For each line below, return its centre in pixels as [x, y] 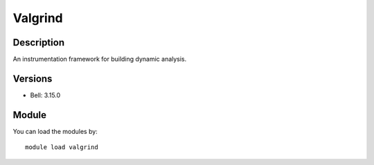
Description [39, 42]
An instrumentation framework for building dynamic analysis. [100, 59]
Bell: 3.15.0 [45, 95]
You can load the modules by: [55, 131]
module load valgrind [62, 147]
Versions [33, 78]
